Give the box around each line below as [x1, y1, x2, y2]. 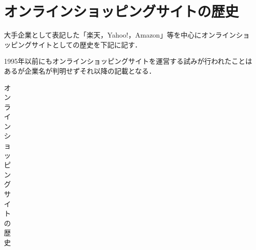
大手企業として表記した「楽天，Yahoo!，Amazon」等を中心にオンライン [4, 30, 236, 40]
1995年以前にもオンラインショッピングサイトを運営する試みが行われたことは [4, 56, 253, 66]
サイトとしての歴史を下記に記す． [31, 39, 142, 49]
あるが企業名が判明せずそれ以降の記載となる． [4, 65, 156, 76]
